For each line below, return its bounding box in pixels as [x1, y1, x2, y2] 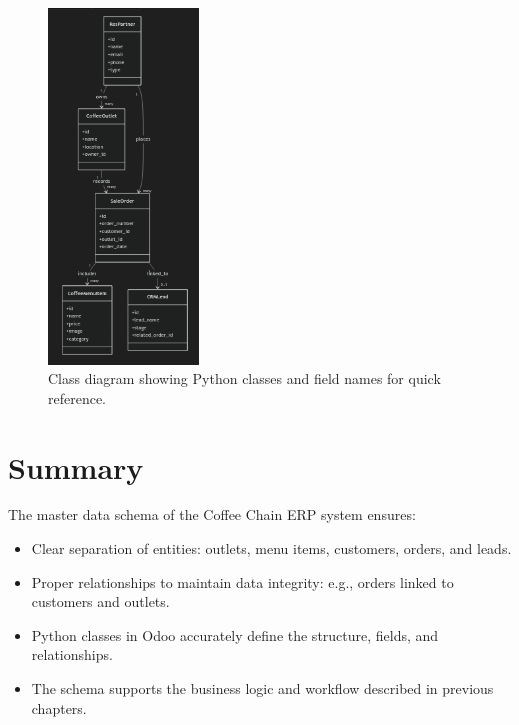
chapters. [31, 697, 87, 718]
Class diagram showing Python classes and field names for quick [48, 368, 441, 389]
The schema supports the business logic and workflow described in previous [31, 678, 494, 699]
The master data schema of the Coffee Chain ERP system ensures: [8, 504, 416, 525]
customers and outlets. [31, 591, 170, 612]
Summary [8, 446, 144, 487]
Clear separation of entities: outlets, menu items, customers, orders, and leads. [31, 538, 512, 559]
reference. [48, 387, 107, 408]
